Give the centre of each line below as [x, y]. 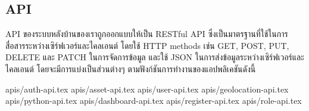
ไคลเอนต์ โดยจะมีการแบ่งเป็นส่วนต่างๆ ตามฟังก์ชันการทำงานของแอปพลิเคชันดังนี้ [131, 68]
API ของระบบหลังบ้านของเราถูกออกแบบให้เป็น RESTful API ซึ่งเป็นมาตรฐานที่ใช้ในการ [147, 34]
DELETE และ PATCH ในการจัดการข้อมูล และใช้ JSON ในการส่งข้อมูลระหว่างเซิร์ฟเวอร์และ [155, 57]
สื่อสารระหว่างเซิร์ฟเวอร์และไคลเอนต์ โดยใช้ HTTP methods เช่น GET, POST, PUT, [147, 45]
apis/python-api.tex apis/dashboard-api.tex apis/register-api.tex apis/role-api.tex [154, 101]
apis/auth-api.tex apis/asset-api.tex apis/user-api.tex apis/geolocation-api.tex [147, 89]
